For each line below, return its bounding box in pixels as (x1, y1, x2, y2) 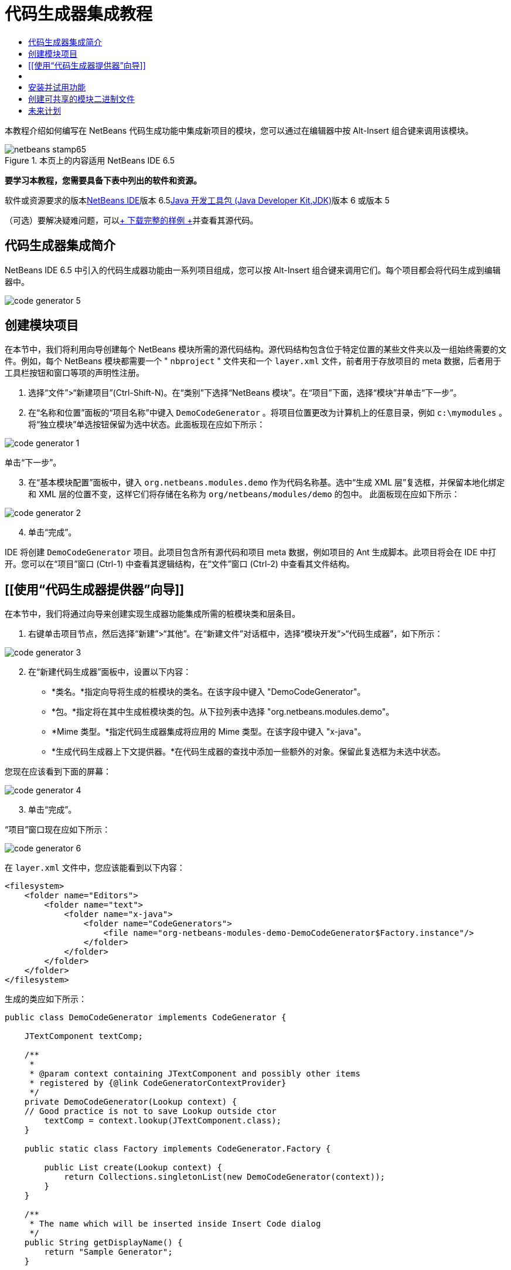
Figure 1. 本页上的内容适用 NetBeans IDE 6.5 (5, 155, 175, 165)
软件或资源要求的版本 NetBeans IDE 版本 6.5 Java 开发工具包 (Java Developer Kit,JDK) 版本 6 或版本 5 (5, 195, 390, 205)
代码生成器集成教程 (5, 4, 153, 24)
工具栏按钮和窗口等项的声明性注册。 (5, 368, 144, 378)
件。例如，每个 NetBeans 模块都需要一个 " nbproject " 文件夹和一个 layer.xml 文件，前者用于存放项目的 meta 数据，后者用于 (5, 356, 502, 366)
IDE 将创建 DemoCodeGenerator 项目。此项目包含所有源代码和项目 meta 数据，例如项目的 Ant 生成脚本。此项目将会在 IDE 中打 (5, 547, 496, 558)
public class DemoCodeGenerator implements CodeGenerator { (5, 1013, 287, 1023)
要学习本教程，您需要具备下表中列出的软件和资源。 (5, 175, 202, 185)
